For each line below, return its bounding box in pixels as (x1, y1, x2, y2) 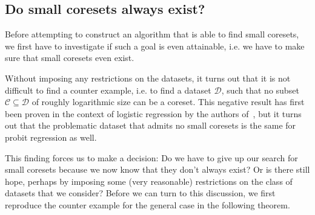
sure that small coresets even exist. (5, 51, 134, 64)
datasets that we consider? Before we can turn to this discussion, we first (5, 187, 276, 199)
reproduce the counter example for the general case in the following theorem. (5, 198, 290, 211)
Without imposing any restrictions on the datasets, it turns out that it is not (5, 71, 291, 84)
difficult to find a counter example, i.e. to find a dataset (5, 83, 211, 96)
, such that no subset (221, 83, 299, 96)
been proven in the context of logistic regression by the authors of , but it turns (5, 107, 302, 120)
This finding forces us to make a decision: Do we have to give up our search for (5, 151, 298, 164)
